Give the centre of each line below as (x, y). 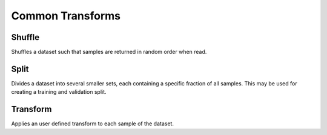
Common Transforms (66, 16)
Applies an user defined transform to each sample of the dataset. (92, 123)
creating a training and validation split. (59, 92)
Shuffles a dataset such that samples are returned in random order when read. (109, 52)
